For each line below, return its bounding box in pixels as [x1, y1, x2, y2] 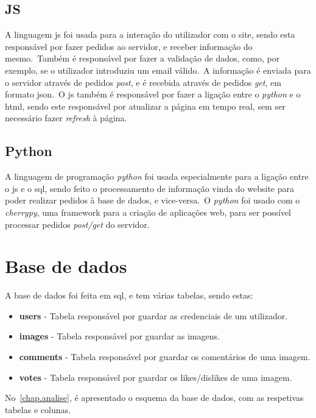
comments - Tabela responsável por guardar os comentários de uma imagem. [19, 350, 311, 363]
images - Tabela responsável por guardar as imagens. [19, 330, 220, 342]
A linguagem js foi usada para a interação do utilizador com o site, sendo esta [5, 28, 295, 41]
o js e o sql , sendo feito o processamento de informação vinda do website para [5, 182, 295, 194]
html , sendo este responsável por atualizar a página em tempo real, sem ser [5, 99, 286, 112]
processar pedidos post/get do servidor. [5, 218, 150, 230]
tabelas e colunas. [5, 403, 71, 416]
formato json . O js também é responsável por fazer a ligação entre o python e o [5, 88, 301, 101]
